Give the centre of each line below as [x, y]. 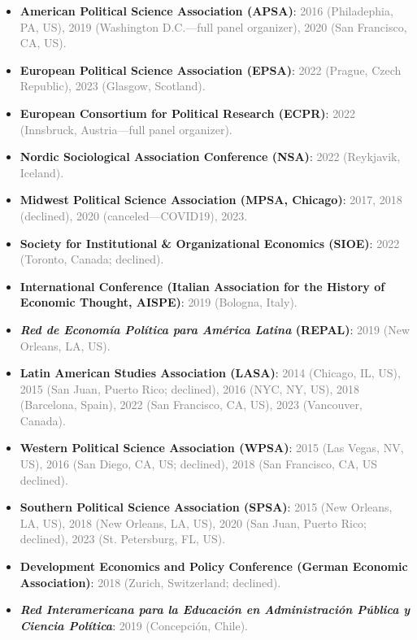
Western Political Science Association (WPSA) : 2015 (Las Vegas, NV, [212, 448]
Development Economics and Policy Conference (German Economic [214, 566]
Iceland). [42, 172]
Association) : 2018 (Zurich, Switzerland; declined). [150, 582]
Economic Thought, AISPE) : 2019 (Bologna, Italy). [159, 302]
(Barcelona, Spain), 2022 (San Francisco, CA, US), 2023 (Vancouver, [191, 405]
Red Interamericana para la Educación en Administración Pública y [215, 610]
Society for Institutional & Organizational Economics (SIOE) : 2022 [210, 243]
